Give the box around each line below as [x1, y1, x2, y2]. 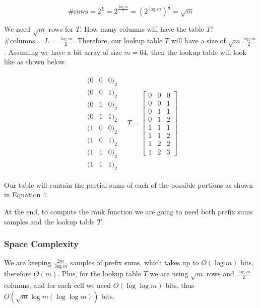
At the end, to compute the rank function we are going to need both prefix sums [4, 206, 253, 216]
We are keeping [4, 257, 51, 268]
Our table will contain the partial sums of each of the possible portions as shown [4, 179, 253, 190]
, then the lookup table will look [147, 46, 246, 57]
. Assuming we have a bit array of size [4, 46, 122, 57]
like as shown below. [4, 56, 67, 67]
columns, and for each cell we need [4, 279, 111, 290]
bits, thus [165, 279, 194, 290]
